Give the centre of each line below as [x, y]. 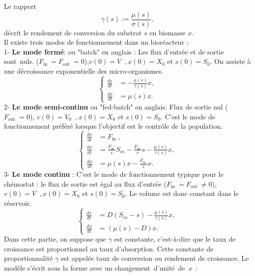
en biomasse [168, 32]
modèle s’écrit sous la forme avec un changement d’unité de [95, 267]
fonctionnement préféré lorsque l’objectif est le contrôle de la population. [113, 126]
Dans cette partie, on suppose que [55, 239]
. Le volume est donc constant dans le [182, 193]
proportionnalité [28, 258]
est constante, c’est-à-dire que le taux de [175, 239]
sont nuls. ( [21, 61]
